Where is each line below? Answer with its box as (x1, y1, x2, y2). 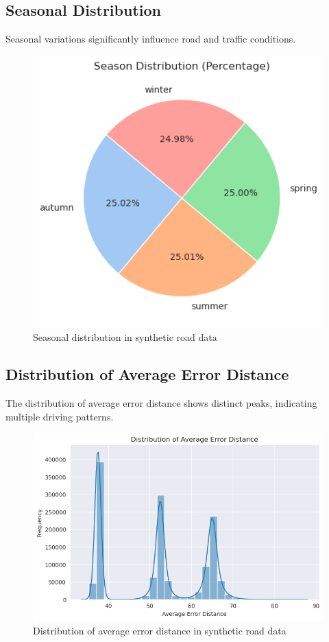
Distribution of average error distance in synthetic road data (33, 623, 287, 637)
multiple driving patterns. (5, 409, 114, 423)
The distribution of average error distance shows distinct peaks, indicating (5, 396, 317, 410)
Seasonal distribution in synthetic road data (33, 330, 217, 344)
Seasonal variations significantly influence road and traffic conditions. (5, 32, 296, 46)
